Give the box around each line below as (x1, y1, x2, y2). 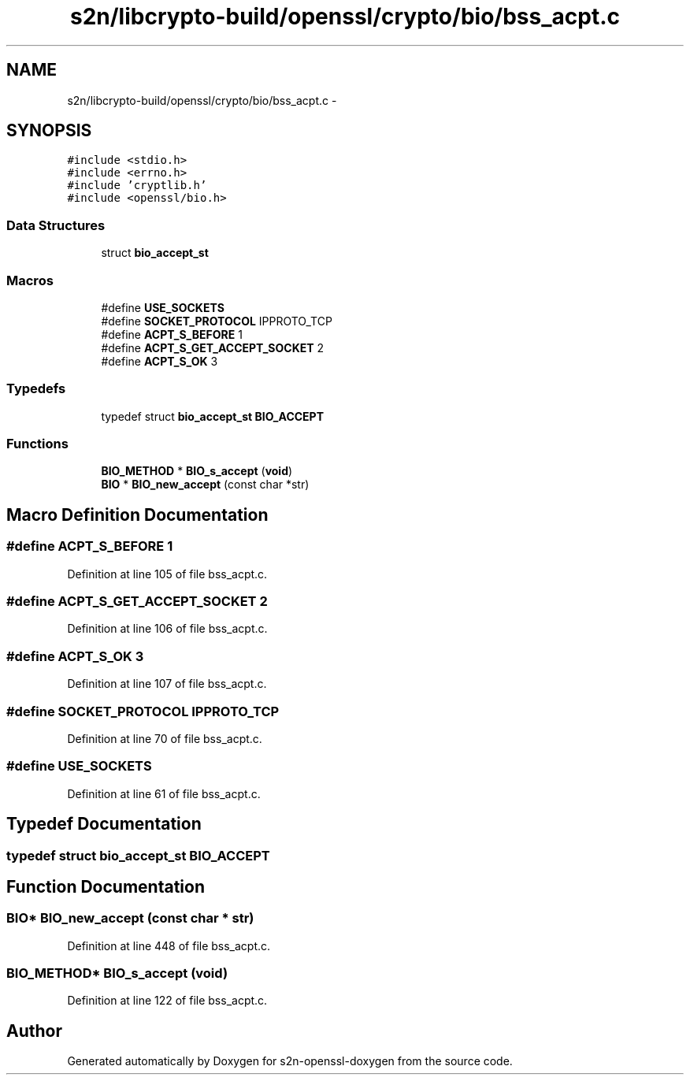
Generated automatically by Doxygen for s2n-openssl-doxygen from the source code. (67, 1054, 513, 1068)
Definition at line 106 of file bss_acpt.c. (67, 622, 268, 636)
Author (6, 1020, 62, 1041)
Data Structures (6, 217, 106, 233)
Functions (6, 436, 69, 452)
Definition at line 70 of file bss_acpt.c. (67, 731, 262, 745)
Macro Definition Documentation (6, 504, 269, 525)
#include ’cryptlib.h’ (67, 179, 207, 192)
